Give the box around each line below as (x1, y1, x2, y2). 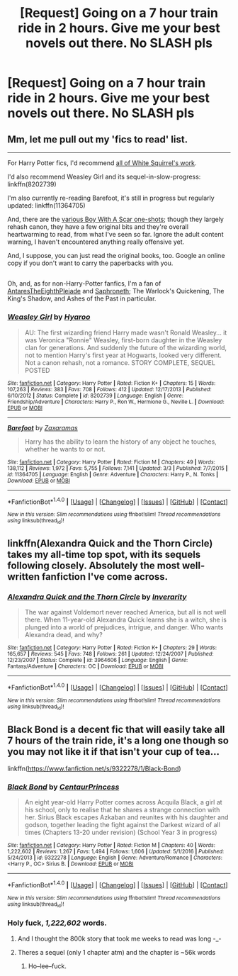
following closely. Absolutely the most (7, 560, 181, 572)
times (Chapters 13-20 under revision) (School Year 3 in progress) (24, 828, 217, 837)
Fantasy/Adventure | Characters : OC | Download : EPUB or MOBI (7, 663, 164, 671)
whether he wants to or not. (24, 444, 106, 453)
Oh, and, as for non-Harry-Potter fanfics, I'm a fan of (7, 279, 161, 288)
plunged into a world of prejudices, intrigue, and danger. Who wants (24, 623, 224, 632)
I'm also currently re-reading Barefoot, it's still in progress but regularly (7, 193, 215, 202)
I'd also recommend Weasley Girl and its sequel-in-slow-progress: (7, 172, 201, 181)
